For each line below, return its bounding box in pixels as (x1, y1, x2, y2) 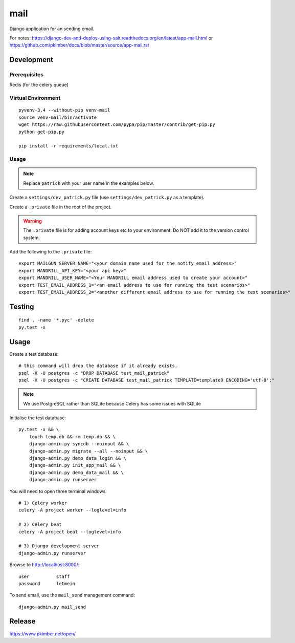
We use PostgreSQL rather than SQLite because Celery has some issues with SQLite (23, 400, 201, 406)
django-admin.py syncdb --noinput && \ (29, 441, 129, 447)
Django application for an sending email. (9, 26, 95, 32)
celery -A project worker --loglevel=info (18, 507, 127, 513)
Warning (23, 218, 42, 224)
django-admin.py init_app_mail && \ (29, 462, 121, 468)
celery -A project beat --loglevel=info (18, 529, 121, 534)
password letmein (18, 581, 76, 586)
